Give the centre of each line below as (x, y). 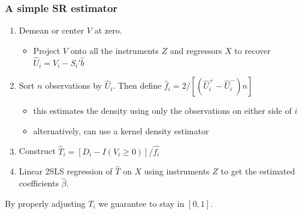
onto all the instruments (114, 50)
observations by (73, 85)
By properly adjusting (45, 203)
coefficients (39, 183)
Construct (37, 151)
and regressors (196, 50)
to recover (253, 50)
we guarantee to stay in (141, 203)
